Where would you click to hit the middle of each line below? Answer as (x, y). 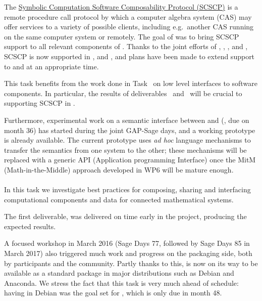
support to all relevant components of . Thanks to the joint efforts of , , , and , (126, 46)
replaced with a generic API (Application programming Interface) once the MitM (130, 160)
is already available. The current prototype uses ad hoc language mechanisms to (127, 140)
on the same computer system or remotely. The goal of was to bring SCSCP (122, 36)
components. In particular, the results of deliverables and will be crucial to (123, 93)
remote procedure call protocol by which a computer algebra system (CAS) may (128, 16)
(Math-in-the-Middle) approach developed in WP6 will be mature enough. (119, 169)
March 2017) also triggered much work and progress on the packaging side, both (128, 253)
